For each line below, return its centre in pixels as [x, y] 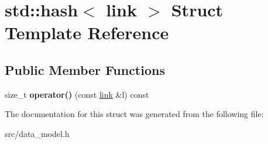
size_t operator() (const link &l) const [77, 94]
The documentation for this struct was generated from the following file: [134, 114]
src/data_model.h [37, 133]
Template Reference [87, 32]
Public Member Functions [85, 69]
